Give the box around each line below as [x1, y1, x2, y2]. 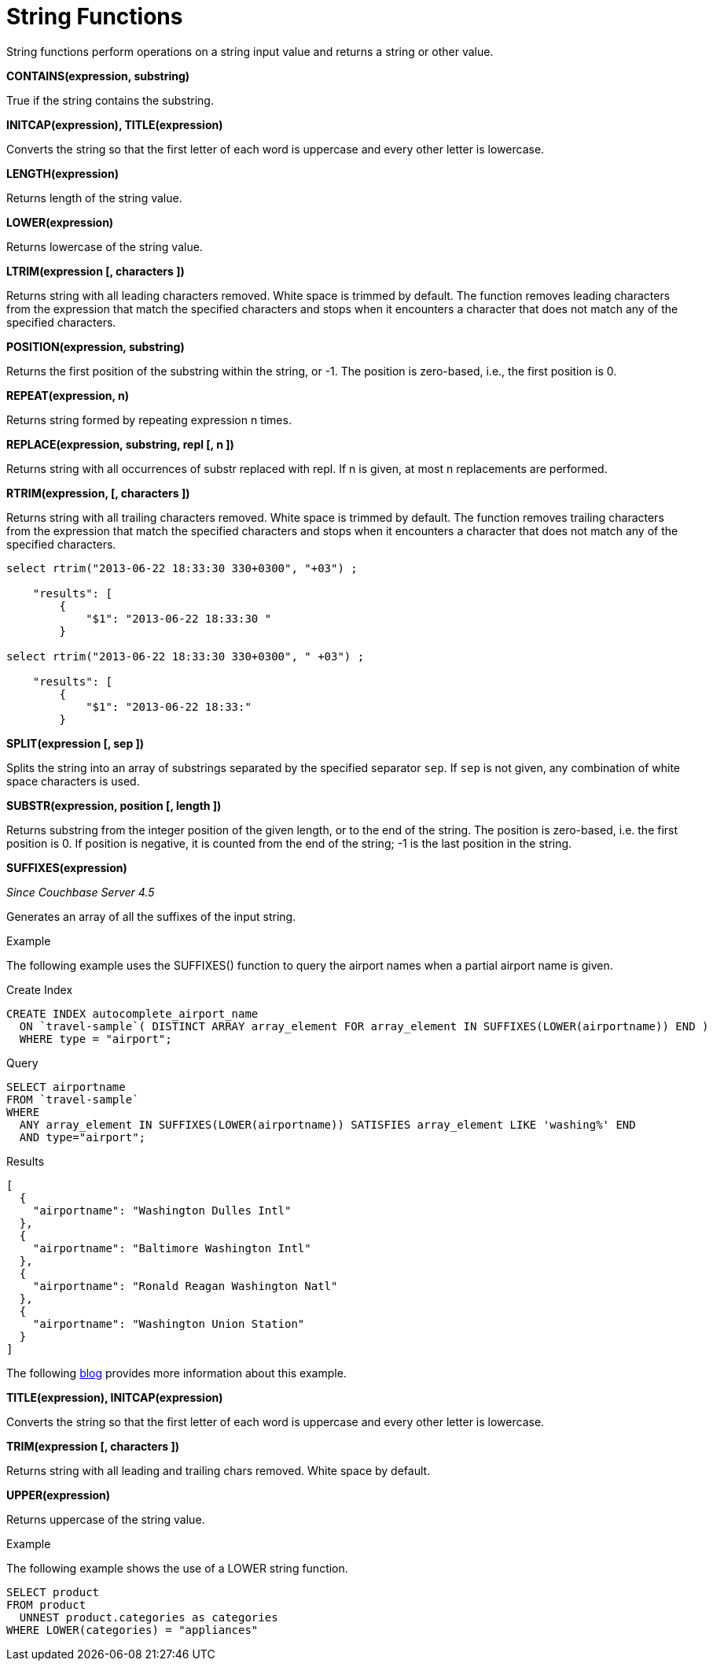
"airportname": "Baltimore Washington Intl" [32, 1241, 311, 1255]
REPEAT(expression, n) [6, 388, 130, 402]
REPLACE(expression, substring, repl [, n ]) [6, 437, 234, 451]
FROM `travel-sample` [6, 1092, 139, 1106]
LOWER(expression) [6, 215, 114, 229]
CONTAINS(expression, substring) [6, 68, 190, 83]
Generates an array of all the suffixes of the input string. [6, 909, 296, 923]
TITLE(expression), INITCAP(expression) [6, 1390, 223, 1404]
